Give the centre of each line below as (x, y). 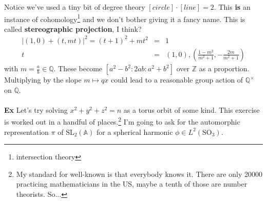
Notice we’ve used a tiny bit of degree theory (75, 7)
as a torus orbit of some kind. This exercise (192, 109)
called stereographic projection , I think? (73, 28)
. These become (78, 68)
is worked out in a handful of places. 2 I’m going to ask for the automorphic (122, 121)
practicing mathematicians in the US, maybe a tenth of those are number (132, 184)
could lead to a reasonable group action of (177, 79)
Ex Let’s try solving (36, 109)
